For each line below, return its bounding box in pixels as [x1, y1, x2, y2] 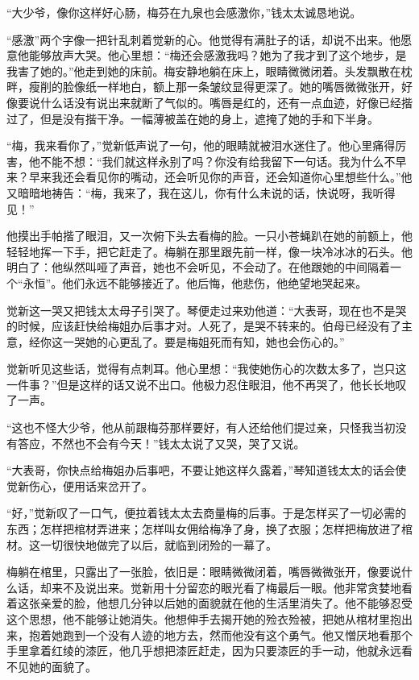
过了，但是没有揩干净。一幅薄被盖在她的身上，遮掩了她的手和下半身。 [6, 110, 379, 126]
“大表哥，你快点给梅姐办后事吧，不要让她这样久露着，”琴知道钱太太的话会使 [6, 462, 407, 479]
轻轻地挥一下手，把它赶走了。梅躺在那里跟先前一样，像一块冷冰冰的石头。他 [6, 243, 413, 259]
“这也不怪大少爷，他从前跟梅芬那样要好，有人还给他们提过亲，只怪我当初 [6, 419, 396, 436]
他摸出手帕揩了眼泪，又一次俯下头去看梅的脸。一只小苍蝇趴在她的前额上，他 [6, 227, 413, 244]
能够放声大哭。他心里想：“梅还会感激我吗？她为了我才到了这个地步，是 [28, 47, 407, 64]
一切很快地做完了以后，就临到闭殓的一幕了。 [39, 536, 277, 553]
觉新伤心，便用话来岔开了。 [6, 477, 153, 494]
